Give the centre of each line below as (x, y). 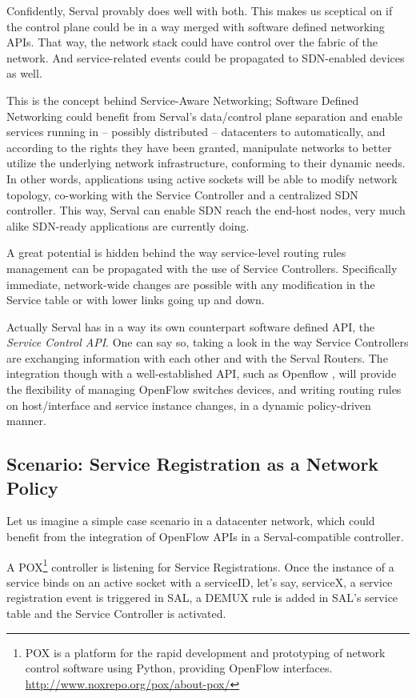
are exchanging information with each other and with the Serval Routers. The (197, 357)
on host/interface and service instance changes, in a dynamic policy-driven (189, 405)
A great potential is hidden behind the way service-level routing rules (176, 253)
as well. (24, 73)
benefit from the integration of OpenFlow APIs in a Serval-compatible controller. (205, 537)
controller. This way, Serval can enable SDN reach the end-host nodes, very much (206, 210)
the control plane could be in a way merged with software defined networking (196, 26)
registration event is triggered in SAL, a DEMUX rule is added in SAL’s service (202, 598)
